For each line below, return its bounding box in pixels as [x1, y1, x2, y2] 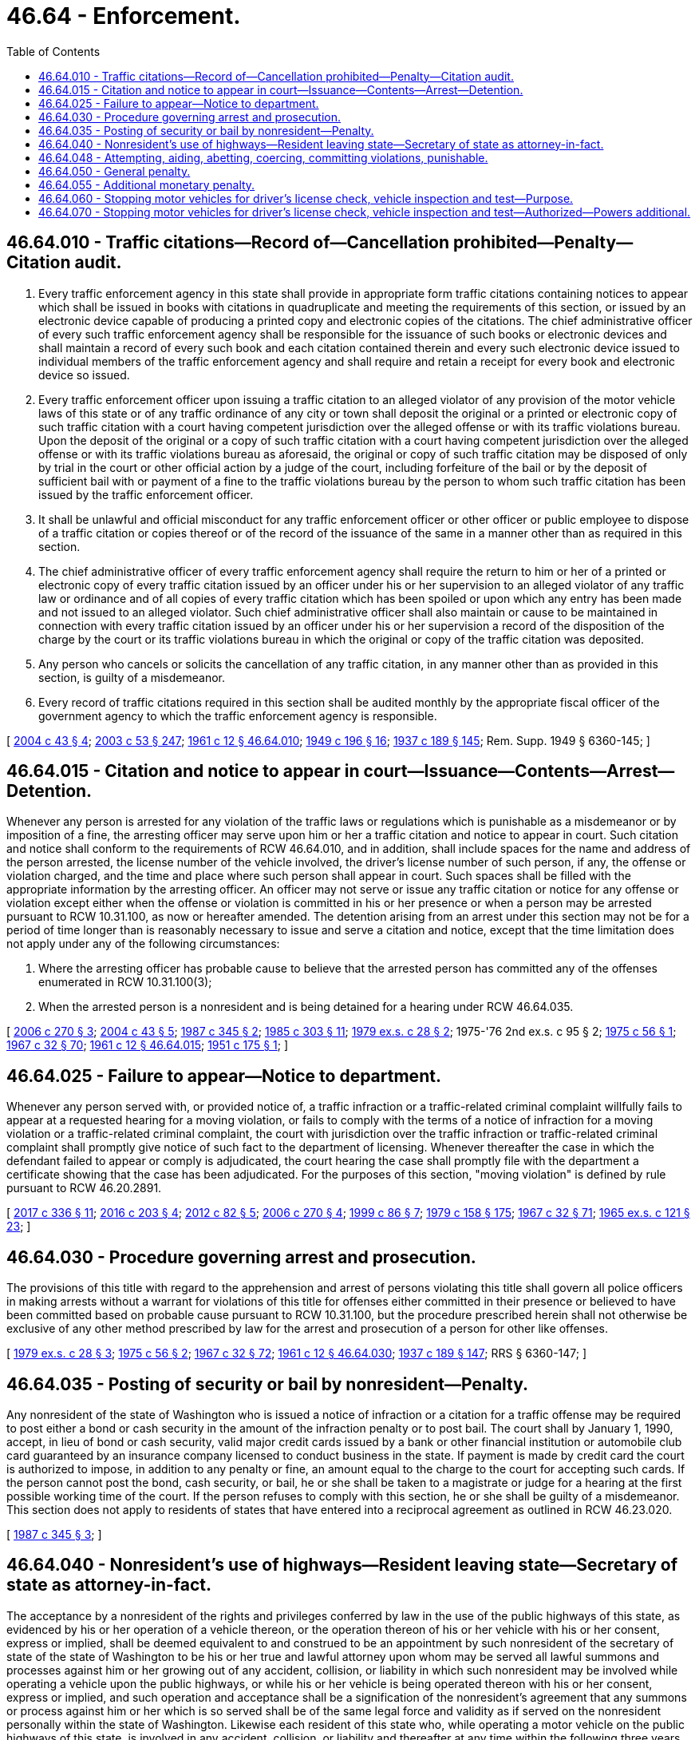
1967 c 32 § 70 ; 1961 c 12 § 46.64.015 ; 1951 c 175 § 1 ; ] [6, 1038, 288, 1052]
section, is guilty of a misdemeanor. [38, 670, 225, 684]
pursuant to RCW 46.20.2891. [6, 1181, 162, 1195]
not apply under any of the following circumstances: [6, 937, 280, 951]
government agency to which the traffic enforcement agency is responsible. [38, 708, 437, 723]
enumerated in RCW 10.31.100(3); [38, 975, 212, 989]
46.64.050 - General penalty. [38, 164, 191, 178]
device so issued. [38, 367, 130, 382]
